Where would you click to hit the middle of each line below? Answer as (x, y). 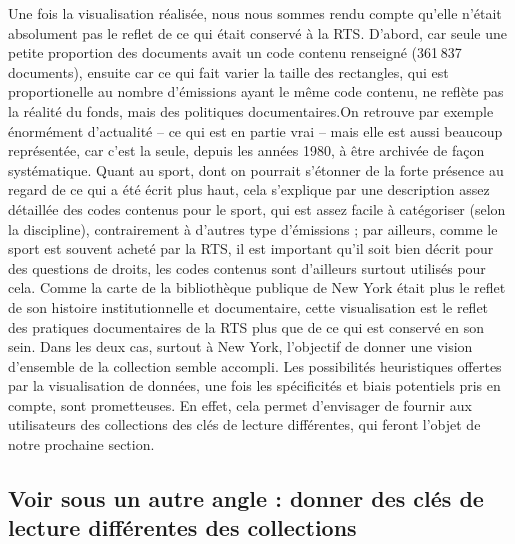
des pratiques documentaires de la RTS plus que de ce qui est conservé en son (246, 326)
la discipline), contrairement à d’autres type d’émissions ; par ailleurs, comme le (253, 228)
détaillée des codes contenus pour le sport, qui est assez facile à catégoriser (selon (257, 208)
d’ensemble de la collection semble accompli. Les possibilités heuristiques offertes (255, 365)
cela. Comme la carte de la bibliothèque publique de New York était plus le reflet (257, 287)
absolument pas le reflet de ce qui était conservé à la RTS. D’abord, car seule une (257, 32)
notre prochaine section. (81, 444)
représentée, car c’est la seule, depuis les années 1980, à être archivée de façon (246, 150)
